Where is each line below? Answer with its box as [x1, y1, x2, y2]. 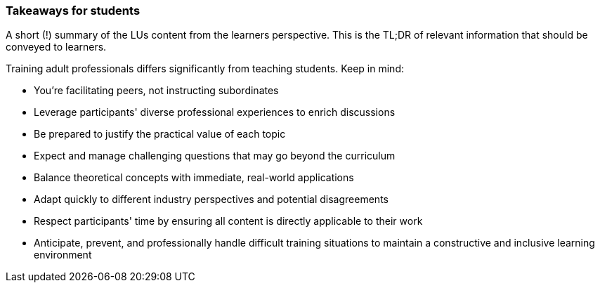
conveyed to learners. [6, 41, 107, 53]
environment [34, 249, 92, 261]
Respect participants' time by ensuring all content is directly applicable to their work [34, 215, 423, 228]
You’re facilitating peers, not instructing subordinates [34, 84, 279, 97]
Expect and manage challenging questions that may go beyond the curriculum [34, 150, 396, 162]
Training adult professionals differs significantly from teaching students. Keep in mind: [6, 63, 404, 75]
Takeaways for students [6, 4, 141, 18]
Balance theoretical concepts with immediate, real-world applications [34, 171, 354, 184]
